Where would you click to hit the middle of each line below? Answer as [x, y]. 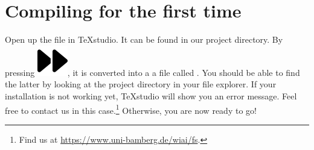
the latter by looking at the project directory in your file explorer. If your [141, 84]
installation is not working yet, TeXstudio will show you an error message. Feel [151, 95]
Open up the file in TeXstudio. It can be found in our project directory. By [144, 39]
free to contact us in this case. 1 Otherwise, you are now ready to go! [131, 109]
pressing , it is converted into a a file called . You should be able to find [152, 72]
